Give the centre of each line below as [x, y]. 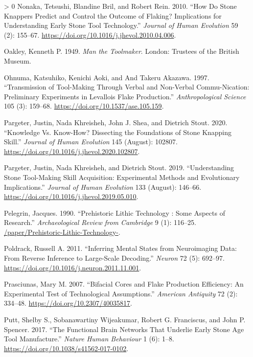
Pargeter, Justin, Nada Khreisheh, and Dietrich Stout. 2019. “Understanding [119, 167]
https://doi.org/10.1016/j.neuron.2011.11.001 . [73, 267]
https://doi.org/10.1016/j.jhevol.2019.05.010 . [71, 196]
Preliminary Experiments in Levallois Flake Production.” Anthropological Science [125, 96]
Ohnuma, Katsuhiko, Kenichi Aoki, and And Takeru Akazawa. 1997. [107, 77]
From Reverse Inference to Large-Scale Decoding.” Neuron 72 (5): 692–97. [114, 258]
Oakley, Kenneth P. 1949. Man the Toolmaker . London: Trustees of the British [122, 51]
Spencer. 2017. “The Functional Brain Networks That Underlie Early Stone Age [124, 329]
